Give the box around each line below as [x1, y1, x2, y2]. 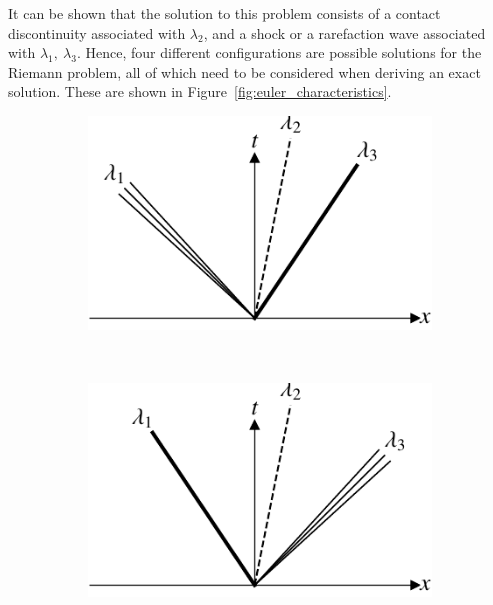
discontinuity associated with [8, 22, 186, 43]
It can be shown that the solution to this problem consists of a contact [8, 3, 441, 23]
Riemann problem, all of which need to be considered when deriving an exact [8, 61, 481, 82]
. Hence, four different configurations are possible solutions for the [76, 42, 482, 63]
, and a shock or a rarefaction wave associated [203, 22, 486, 43]
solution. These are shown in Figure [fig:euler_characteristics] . [8, 81, 392, 102]
